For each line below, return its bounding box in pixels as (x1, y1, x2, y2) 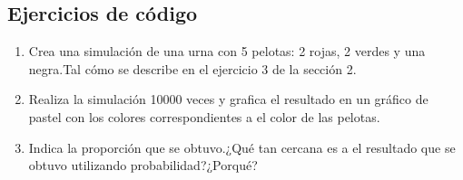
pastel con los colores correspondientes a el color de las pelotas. (28, 107, 380, 126)
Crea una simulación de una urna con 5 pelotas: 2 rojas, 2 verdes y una (28, 42, 426, 61)
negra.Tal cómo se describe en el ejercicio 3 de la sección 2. (28, 59, 357, 78)
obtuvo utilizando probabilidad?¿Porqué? (28, 156, 258, 175)
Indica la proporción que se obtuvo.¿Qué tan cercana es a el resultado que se (28, 137, 456, 156)
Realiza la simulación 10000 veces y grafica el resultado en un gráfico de (28, 90, 429, 109)
